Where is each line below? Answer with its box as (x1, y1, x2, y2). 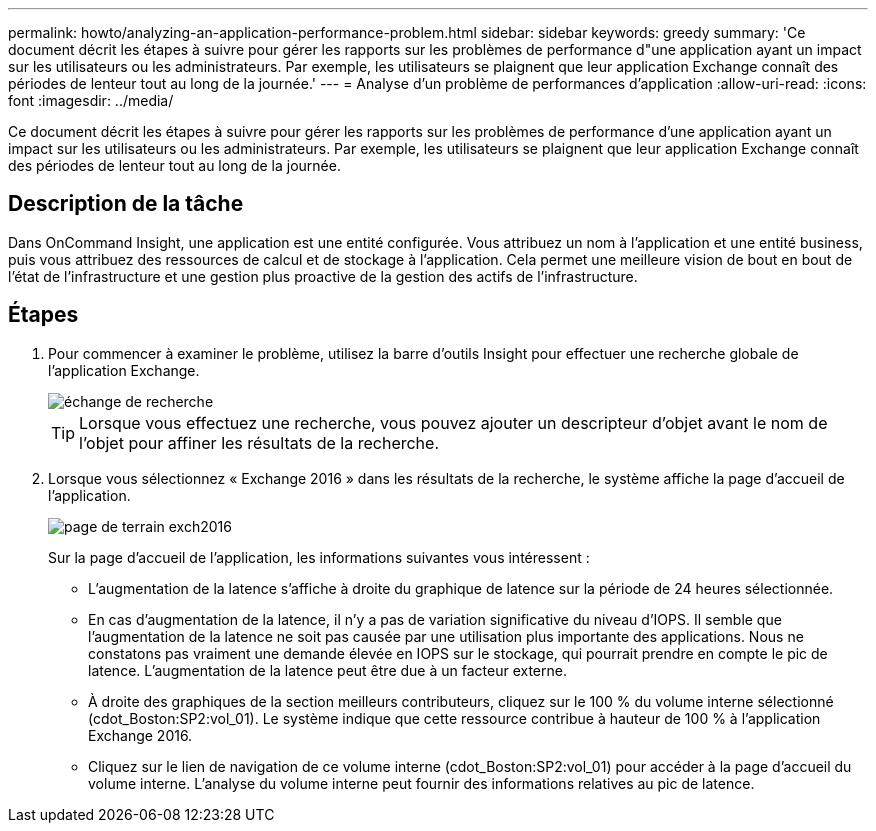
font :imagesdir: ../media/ (8, 92, 174, 109)
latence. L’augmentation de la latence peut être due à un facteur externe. (88, 661, 567, 679)
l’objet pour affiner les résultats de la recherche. (79, 432, 439, 453)
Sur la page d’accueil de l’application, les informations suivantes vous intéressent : (48, 548, 590, 566)
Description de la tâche (8, 191, 244, 217)
